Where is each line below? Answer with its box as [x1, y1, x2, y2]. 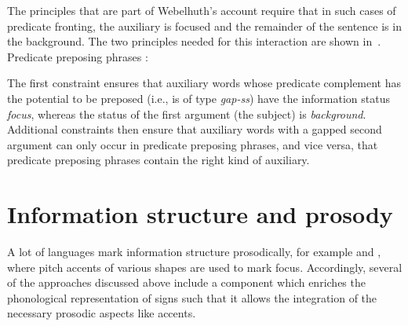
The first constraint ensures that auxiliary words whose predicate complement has [7, 75, 402, 91]
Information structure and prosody [7, 198, 393, 230]
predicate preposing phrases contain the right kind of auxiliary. [7, 152, 310, 168]
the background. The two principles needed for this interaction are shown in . [7, 33, 381, 49]
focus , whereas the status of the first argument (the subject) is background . [7, 105, 366, 122]
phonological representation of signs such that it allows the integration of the [7, 289, 377, 306]
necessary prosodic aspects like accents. [7, 305, 196, 321]
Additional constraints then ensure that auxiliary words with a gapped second [7, 121, 382, 137]
